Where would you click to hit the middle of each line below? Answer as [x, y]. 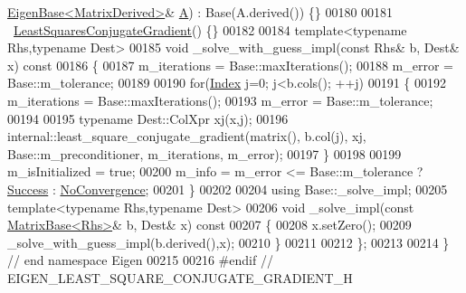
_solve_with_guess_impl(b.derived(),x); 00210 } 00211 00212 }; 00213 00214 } [228, 242]
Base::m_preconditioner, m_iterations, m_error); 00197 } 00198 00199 [204, 153]
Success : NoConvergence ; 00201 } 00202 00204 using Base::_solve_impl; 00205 [228, 189]
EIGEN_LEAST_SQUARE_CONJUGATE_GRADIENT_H [180, 277]
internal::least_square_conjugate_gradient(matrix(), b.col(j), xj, [187, 136]
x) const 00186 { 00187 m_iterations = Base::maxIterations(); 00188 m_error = [231, 65]
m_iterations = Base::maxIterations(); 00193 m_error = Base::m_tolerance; [220, 100]
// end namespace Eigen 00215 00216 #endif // [140, 260]
